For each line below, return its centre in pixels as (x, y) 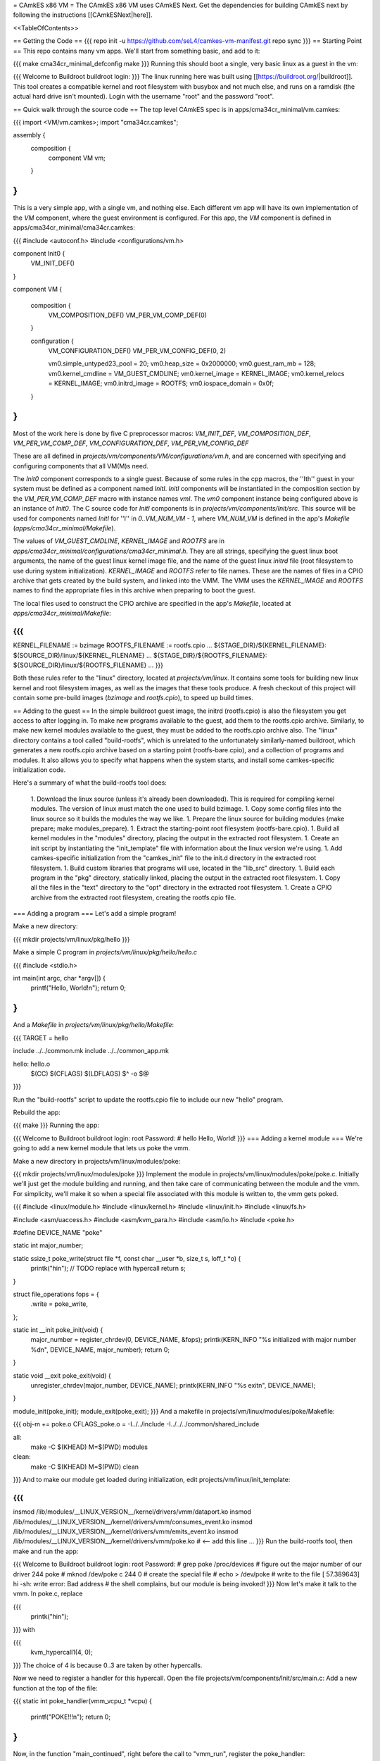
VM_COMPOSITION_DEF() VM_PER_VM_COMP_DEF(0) (128, 315)
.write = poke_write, (59, 1304)
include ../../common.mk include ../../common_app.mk (91, 1051)
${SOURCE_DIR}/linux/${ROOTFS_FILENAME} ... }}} (88, 665)
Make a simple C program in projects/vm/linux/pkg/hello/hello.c (105, 952)
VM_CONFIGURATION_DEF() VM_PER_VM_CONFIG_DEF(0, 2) (137, 351)
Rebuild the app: (37, 1112)
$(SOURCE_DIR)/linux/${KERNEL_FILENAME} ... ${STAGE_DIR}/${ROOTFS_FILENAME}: (140, 655)
